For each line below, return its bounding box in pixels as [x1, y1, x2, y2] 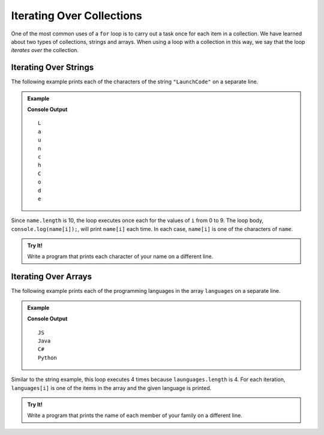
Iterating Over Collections [11, 9, 142, 22]
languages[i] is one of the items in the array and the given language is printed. [11, 384, 212, 391]
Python [38, 354, 57, 361]
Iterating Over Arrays [11, 272, 92, 282]
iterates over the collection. [11, 47, 79, 54]
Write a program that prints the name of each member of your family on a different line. [27, 412, 242, 419]
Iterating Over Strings [11, 62, 94, 73]
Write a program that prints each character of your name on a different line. [27, 253, 214, 260]
